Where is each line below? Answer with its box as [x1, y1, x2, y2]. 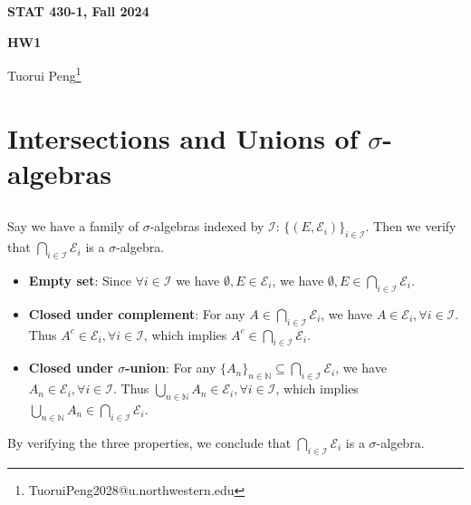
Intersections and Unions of [7, 119, 359, 156]
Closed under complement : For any [28, 304, 245, 323]
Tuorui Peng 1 [7, 63, 82, 84]
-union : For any [125, 358, 216, 377]
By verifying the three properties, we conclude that [7, 432, 292, 452]
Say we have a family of [7, 217, 139, 236]
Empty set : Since [28, 270, 131, 289]
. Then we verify [365, 217, 457, 236]
